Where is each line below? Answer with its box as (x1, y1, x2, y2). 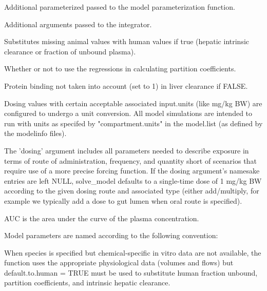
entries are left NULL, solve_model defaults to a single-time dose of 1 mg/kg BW (4, 175, 262, 186)
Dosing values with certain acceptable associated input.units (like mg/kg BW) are (4, 98, 262, 108)
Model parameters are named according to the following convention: (4, 230, 218, 241)
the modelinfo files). (4, 128, 67, 139)
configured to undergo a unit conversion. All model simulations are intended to (4, 108, 253, 119)
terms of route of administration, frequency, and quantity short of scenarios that (4, 155, 257, 166)
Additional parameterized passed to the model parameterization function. (4, 2, 235, 12)
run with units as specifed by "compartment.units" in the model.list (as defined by (4, 118, 263, 128)
